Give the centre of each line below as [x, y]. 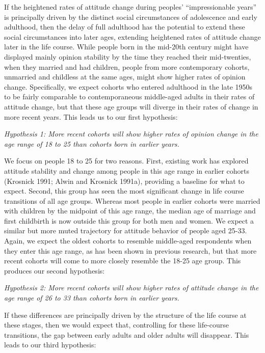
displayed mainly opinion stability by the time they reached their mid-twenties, [128, 56]
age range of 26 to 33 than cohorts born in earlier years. [92, 298]
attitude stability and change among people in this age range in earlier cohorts [127, 170]
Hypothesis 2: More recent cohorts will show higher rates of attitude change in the [131, 288]
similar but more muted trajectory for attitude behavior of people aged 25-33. [126, 230]
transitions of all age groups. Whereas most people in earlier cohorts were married [132, 200]
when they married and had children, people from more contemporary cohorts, [127, 66]
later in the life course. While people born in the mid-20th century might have [126, 47]
